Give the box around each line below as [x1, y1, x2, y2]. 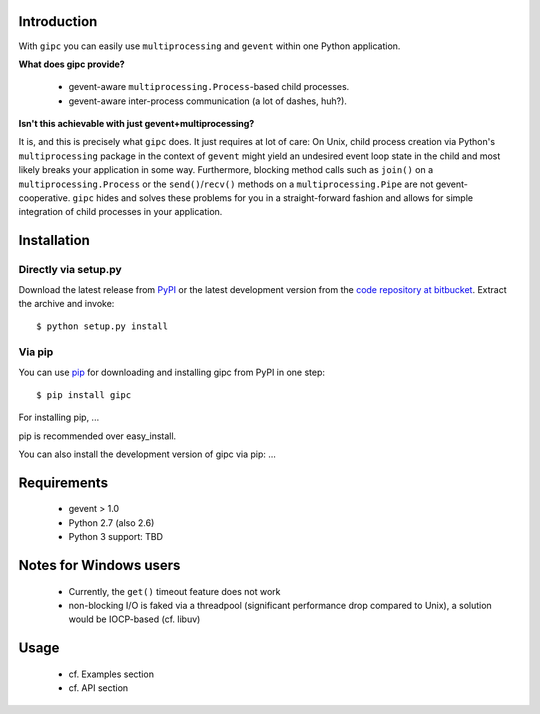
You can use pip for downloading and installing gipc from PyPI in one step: [18, 366, 325, 378]
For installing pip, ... [18, 411, 100, 424]
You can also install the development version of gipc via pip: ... [18, 448, 277, 460]
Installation [18, 232, 90, 249]
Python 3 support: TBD [68, 531, 164, 543]
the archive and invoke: [18, 297, 115, 309]
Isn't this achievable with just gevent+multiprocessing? [18, 118, 255, 130]
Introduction [18, 13, 98, 30]
